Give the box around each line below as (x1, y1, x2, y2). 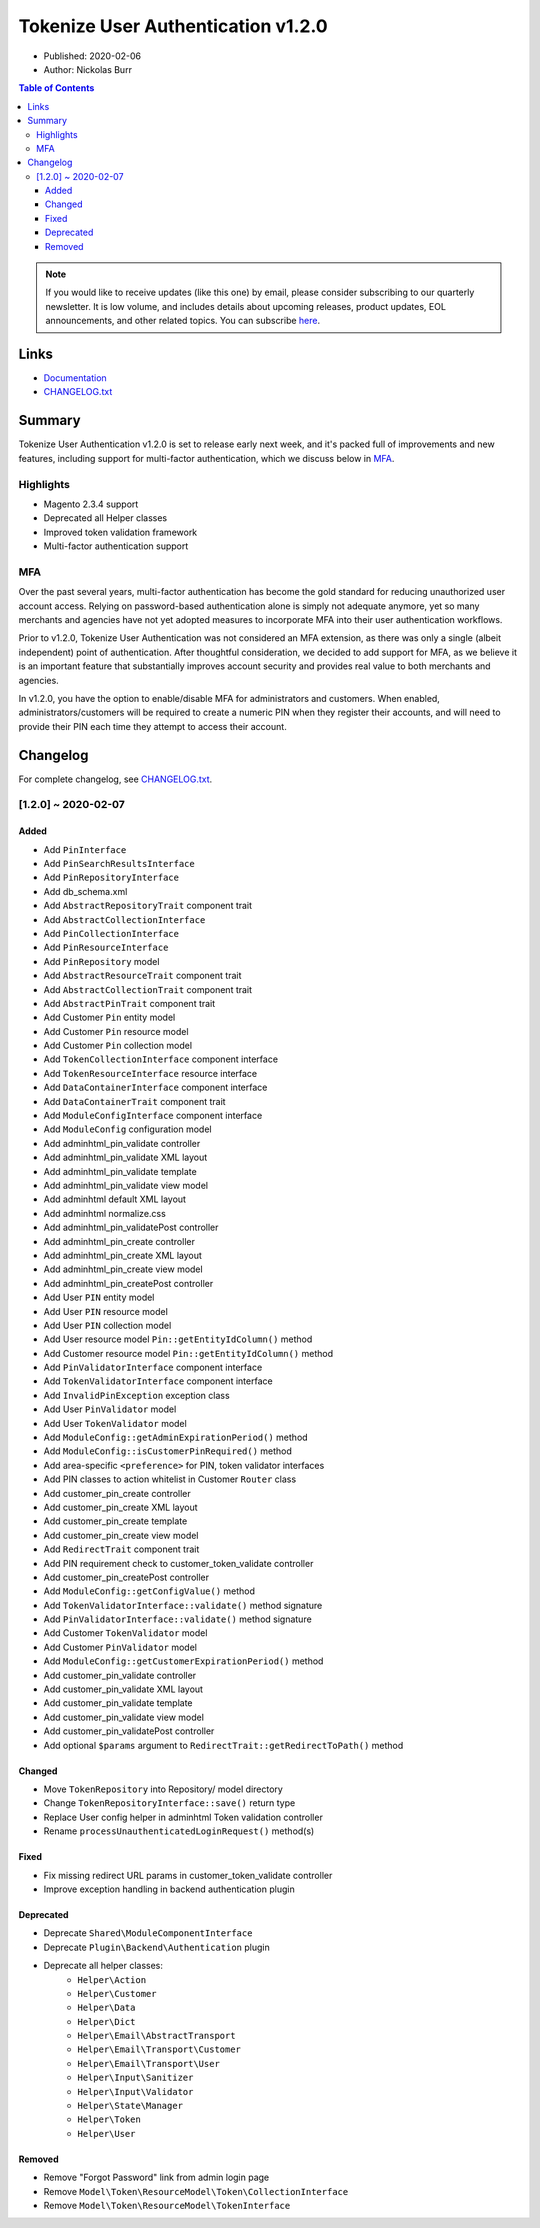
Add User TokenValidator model (43, 1417, 187, 1429)
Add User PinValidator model (43, 1403, 177, 1415)
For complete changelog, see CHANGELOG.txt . (18, 773, 213, 785)
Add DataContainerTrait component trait (43, 1095, 226, 1107)
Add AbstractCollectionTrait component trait (43, 983, 253, 995)
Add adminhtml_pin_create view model (43, 1263, 204, 1275)
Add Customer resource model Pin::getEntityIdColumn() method (43, 1347, 334, 1359)
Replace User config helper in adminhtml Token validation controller (43, 1811, 324, 1823)
